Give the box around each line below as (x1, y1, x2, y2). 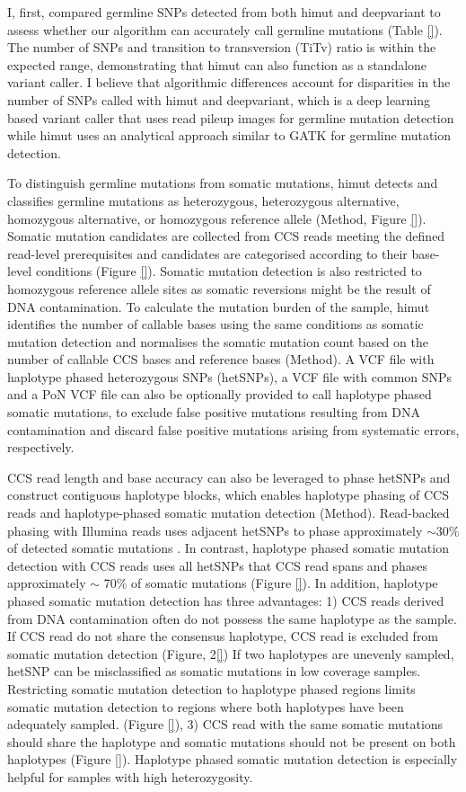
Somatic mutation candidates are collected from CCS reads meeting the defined (7, 227, 445, 245)
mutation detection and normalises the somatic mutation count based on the (7, 332, 428, 351)
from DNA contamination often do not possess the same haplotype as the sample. (7, 609, 457, 627)
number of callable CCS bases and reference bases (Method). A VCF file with (7, 350, 435, 369)
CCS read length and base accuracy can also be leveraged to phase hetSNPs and (7, 467, 451, 486)
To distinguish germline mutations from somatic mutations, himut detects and (7, 174, 438, 192)
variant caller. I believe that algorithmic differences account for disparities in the (7, 73, 451, 92)
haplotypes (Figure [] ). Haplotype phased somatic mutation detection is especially (7, 750, 458, 769)
